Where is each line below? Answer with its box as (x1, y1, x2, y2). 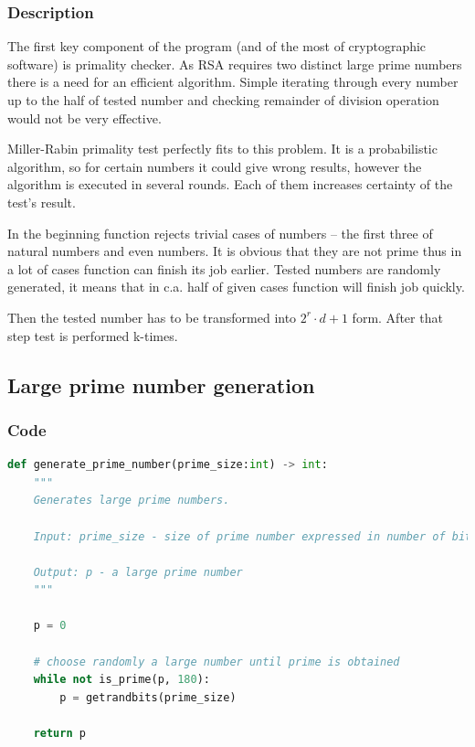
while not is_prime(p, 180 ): (33, 673, 210, 687)
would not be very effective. (7, 108, 162, 127)
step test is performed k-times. (7, 325, 178, 345)
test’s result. (7, 192, 76, 211)
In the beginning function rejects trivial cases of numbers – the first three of (7, 223, 433, 242)
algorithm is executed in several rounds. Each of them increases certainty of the (7, 175, 453, 194)
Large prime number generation (7, 370, 315, 399)
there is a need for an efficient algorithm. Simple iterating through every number (7, 72, 459, 91)
